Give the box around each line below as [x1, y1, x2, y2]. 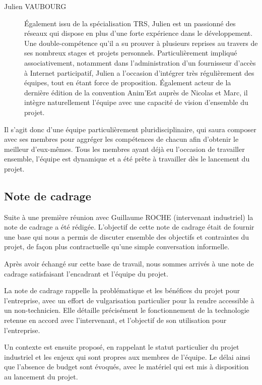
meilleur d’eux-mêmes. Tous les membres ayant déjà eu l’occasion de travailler [4, 143, 245, 154]
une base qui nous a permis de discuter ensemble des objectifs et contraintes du [4, 231, 249, 242]
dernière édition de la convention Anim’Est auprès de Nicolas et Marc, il [24, 87, 248, 97]
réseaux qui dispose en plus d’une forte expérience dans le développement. [24, 28, 253, 38]
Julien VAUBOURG [4, 1, 67, 11]
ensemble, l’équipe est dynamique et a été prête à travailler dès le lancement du [4, 153, 250, 164]
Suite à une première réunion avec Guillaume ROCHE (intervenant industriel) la [4, 211, 253, 222]
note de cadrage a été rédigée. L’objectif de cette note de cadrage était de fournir [4, 222, 254, 232]
